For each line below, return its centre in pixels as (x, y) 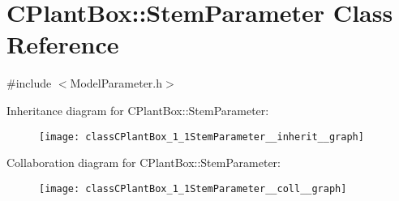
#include (29, 83)
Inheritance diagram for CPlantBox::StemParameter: (138, 110)
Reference (63, 44)
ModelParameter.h (116, 83)
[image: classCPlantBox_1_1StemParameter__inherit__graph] (202, 137)
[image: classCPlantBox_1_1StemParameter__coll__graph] (193, 188)
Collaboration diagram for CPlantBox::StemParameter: (144, 163)
